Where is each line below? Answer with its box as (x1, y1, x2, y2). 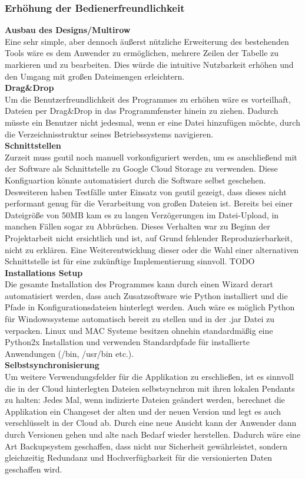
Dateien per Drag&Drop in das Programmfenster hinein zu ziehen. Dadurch (5, 104, 279, 117)
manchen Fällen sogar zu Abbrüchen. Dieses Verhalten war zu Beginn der (5, 220, 270, 232)
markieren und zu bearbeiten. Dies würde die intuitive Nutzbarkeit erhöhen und (5, 58, 294, 70)
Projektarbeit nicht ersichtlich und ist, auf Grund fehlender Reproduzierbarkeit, (5, 231, 293, 244)
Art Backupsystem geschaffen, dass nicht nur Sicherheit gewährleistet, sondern (5, 439, 288, 452)
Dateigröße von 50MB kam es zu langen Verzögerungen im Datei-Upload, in (5, 208, 279, 221)
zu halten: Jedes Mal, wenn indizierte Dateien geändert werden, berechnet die (5, 393, 285, 406)
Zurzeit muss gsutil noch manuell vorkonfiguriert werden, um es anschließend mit (5, 150, 297, 163)
